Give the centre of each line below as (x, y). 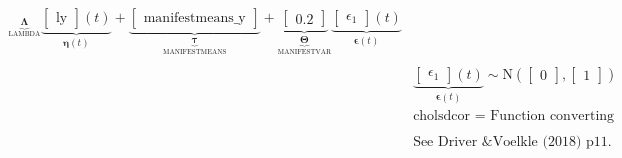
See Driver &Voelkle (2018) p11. (512, 142)
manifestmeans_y (194, 18)
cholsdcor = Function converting (514, 116)
